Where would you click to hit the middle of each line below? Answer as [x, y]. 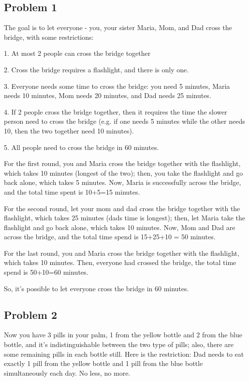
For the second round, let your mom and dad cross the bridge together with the [122, 208]
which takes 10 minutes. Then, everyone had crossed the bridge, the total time [120, 262]
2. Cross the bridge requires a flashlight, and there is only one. [96, 69]
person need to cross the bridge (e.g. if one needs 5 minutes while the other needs [124, 121]
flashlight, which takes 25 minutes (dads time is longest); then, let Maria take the [125, 218]
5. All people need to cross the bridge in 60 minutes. [81, 147]
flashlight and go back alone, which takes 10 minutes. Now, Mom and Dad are [120, 227]
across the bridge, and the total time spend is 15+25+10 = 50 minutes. [110, 237]
